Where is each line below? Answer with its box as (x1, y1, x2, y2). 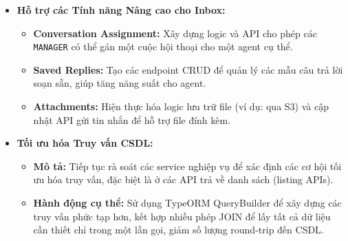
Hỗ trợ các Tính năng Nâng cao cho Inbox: (17, 3, 226, 17)
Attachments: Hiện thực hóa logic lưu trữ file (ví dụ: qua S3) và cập (33, 99, 329, 114)
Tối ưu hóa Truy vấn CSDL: (17, 136, 153, 150)
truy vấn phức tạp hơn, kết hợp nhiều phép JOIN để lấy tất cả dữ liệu (33, 209, 331, 223)
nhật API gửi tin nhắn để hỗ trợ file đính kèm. (33, 112, 231, 127)
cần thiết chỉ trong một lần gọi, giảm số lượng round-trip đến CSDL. (33, 222, 324, 237)
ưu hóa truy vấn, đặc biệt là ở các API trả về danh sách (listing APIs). (33, 172, 334, 187)
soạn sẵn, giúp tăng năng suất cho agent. (33, 76, 206, 90)
